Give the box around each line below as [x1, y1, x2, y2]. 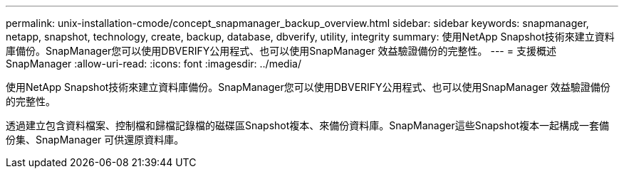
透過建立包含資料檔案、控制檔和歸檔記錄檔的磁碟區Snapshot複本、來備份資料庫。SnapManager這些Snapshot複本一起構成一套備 [6, 119, 610, 131]
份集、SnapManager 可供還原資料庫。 [6, 134, 184, 146]
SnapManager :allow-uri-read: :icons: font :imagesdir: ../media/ [6, 58, 301, 70]
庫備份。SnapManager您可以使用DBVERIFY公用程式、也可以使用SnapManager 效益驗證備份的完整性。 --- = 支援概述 [6, 45, 556, 57]
